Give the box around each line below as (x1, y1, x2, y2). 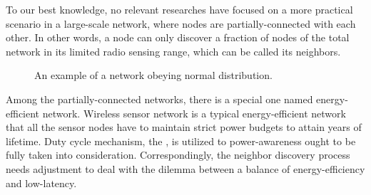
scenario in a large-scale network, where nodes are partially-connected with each (6, 16, 356, 31)
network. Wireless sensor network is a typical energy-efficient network (42, 105, 346, 120)
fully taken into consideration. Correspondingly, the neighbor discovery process (6, 147, 350, 162)
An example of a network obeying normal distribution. (34, 68, 273, 83)
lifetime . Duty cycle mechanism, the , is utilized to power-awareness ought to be (6, 133, 356, 148)
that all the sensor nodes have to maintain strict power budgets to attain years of (6, 120, 362, 135)
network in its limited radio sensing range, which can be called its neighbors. (6, 43, 341, 58)
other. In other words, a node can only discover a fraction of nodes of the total (6, 30, 350, 45)
